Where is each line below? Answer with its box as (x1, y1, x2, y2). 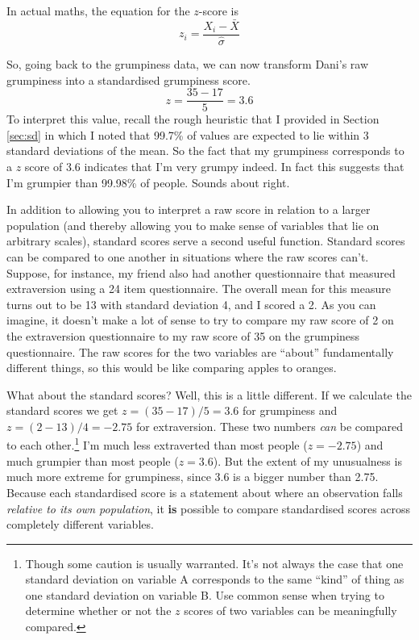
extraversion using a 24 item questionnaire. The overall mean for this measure (6, 280, 391, 297)
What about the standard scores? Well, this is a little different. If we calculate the (6, 386, 412, 403)
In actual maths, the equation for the (6, 2, 190, 19)
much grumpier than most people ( (6, 452, 179, 469)
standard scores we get (6, 402, 118, 419)
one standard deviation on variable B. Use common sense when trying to (25, 586, 384, 603)
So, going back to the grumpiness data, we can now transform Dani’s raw (6, 55, 369, 72)
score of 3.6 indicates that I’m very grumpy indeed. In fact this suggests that (24, 157, 404, 174)
